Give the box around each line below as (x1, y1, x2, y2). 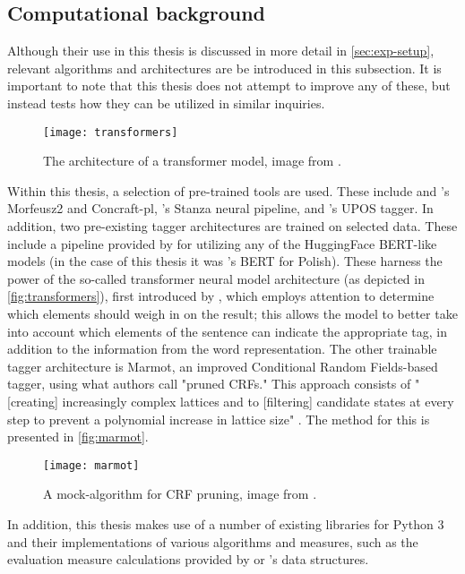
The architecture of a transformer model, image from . (43, 151, 341, 170)
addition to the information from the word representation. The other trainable (7, 339, 437, 358)
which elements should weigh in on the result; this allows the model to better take (7, 304, 458, 322)
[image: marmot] (43, 458, 140, 472)
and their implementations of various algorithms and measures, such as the (7, 532, 418, 551)
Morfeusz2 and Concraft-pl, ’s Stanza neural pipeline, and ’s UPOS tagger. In (7, 199, 434, 218)
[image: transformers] (43, 125, 178, 139)
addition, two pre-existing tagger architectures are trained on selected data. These (7, 217, 458, 236)
